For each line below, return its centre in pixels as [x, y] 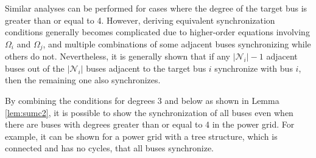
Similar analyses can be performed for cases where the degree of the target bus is [156, 8]
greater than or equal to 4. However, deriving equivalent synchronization [140, 20]
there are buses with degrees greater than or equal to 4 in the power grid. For [150, 124]
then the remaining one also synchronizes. [83, 80]
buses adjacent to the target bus [146, 68]
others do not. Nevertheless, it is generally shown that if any [118, 56]
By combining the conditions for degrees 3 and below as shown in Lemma [142, 101]
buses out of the [35, 68]
